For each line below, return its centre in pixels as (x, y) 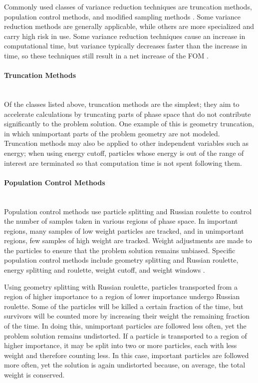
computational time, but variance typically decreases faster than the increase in (126, 46)
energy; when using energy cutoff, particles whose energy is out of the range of (124, 153)
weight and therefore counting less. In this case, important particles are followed (127, 355)
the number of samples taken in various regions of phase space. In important (121, 221)
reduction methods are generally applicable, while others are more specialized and (129, 26)
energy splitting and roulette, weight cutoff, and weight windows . (105, 270)
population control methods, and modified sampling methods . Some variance (123, 16)
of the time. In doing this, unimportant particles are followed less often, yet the (125, 326)
